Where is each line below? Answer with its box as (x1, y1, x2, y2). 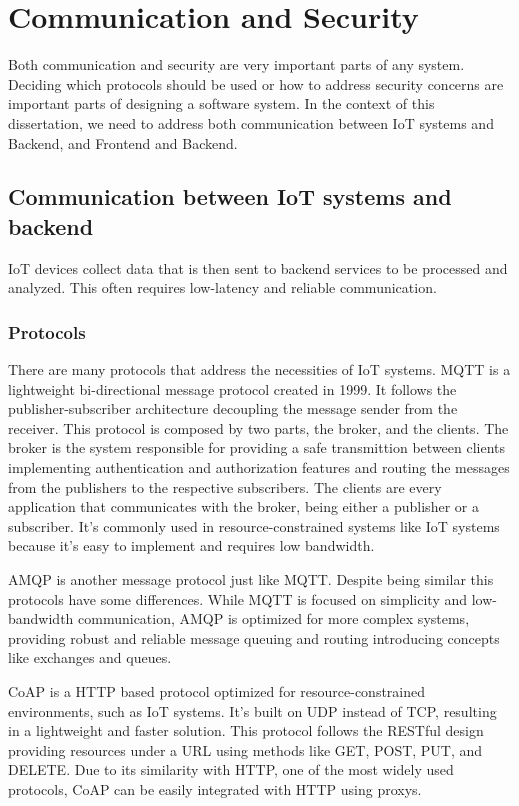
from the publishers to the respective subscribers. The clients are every (8, 476, 442, 497)
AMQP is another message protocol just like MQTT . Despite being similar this (8, 569, 494, 590)
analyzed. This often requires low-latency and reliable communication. (8, 277, 437, 298)
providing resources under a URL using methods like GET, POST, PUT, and (8, 739, 483, 760)
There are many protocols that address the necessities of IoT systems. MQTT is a (8, 359, 511, 380)
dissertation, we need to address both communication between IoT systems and (8, 112, 494, 133)
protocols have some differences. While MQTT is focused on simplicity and (8, 588, 468, 609)
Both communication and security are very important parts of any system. (8, 54, 465, 75)
